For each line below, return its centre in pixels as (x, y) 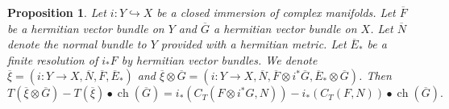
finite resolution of (53, 59)
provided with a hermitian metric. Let (254, 44)
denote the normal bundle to (77, 44)
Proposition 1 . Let (57, 12)
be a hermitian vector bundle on (86, 28)
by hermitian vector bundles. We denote (219, 59)
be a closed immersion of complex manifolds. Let (276, 12)
